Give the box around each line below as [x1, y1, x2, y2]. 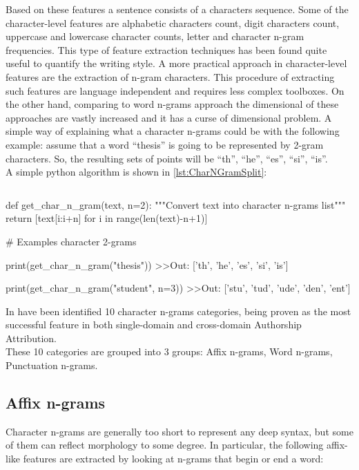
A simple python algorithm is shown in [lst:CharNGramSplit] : [6, 164, 267, 179]
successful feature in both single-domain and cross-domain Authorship [6, 317, 302, 332]
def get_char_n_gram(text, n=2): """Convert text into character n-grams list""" [6, 197, 346, 211]
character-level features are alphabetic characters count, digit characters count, [6, 15, 340, 30]
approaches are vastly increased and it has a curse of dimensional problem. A [6, 110, 332, 124]
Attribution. [6, 330, 57, 345]
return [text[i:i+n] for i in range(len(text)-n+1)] [6, 211, 208, 225]
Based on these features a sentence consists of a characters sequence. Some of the [6, 2, 349, 16]
